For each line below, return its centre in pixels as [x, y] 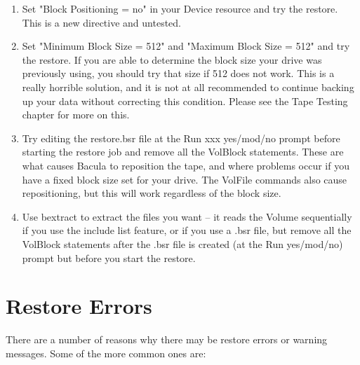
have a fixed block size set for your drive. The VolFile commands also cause [185, 179]
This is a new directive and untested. [101, 22]
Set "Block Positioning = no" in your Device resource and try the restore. [180, 8]
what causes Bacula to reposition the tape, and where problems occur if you [186, 165]
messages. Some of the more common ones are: [106, 353]
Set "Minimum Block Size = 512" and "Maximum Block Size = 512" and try [186, 46]
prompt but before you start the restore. [109, 257]
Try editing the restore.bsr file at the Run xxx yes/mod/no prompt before [181, 138]
